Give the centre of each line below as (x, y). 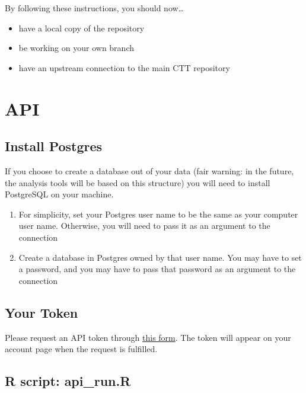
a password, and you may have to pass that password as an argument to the (157, 269)
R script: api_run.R (68, 381)
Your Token (42, 312)
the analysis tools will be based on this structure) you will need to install (138, 182)
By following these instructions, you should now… (94, 8)
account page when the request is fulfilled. (81, 349)
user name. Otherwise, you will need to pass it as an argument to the (144, 226)
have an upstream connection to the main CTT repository (124, 67)
